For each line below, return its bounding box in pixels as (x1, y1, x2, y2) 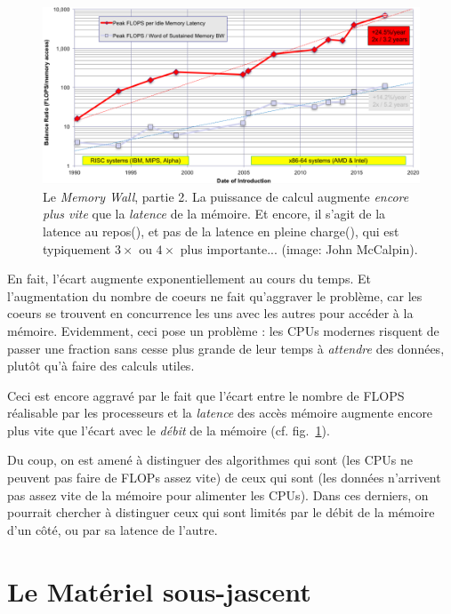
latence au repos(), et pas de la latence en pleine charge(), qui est (43, 221, 399, 240)
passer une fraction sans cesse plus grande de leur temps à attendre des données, (7, 339, 445, 357)
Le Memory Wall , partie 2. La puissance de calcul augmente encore (43, 187, 409, 205)
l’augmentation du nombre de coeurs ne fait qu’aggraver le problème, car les (7, 286, 423, 305)
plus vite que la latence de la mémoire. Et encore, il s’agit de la (43, 204, 386, 223)
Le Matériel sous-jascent (7, 572, 311, 609)
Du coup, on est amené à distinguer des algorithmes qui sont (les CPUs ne (7, 451, 413, 469)
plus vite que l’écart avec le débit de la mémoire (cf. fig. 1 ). (7, 420, 330, 439)
